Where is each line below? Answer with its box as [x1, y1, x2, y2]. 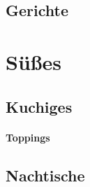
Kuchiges [6, 95, 73, 117]
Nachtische [6, 164, 85, 186]
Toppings [6, 130, 50, 144]
